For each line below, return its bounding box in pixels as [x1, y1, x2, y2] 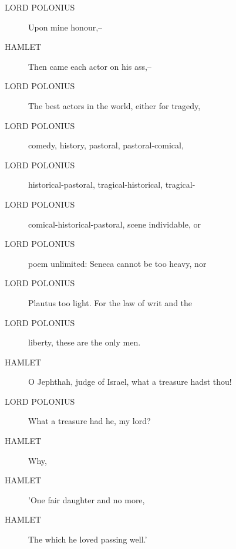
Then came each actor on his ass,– [28, 60, 151, 72]
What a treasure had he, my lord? [28, 415, 151, 427]
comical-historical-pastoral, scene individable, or [28, 218, 201, 230]
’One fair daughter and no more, [28, 493, 145, 506]
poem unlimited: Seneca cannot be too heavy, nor [28, 257, 207, 269]
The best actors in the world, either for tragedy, [28, 99, 201, 111]
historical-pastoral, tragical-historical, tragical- [28, 178, 195, 191]
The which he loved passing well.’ [28, 533, 147, 545]
